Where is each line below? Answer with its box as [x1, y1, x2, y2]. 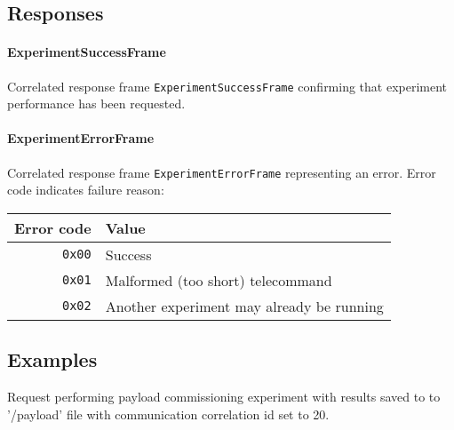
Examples [7, 346, 98, 373]
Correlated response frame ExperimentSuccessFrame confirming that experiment [7, 76, 448, 95]
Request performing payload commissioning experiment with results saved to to [7, 387, 441, 406]
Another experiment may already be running [105, 295, 384, 316]
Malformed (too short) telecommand [105, 269, 332, 291]
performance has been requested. [7, 94, 186, 113]
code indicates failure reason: [7, 180, 164, 199]
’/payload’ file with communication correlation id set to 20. [7, 404, 330, 423]
